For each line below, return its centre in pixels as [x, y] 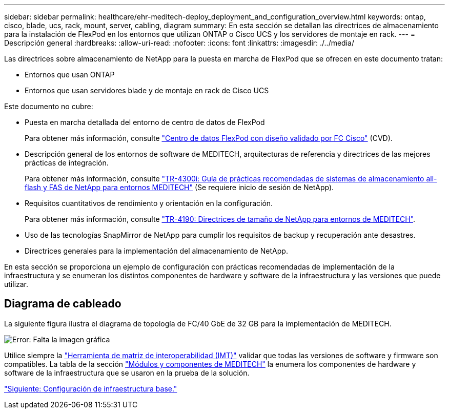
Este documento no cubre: [49, 106]
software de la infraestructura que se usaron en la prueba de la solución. [127, 373]
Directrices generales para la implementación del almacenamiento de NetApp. [156, 251]
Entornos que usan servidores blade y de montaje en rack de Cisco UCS [147, 90]
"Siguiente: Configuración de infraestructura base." [91, 388]
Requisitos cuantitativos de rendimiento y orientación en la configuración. [149, 203]
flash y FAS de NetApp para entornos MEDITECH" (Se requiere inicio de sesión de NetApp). [179, 187]
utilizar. [16, 284]
